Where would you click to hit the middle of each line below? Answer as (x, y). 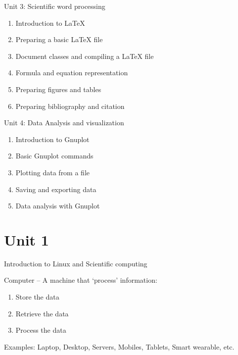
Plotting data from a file (52, 172)
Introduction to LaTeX (50, 23)
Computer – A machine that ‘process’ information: (81, 280)
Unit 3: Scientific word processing (55, 6)
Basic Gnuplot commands (54, 156)
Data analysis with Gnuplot (58, 206)
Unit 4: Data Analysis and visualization (64, 123)
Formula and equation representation (72, 73)
